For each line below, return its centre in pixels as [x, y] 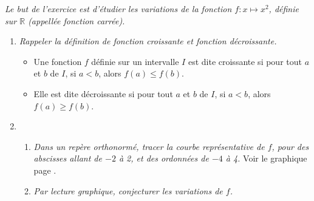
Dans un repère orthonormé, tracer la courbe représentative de [149, 146]
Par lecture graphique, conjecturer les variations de [128, 190]
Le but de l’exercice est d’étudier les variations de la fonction [118, 9]
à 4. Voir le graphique [266, 158]
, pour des [290, 146]
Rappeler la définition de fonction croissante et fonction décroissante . [148, 41]
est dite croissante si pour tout [245, 61]
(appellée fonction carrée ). [77, 20]
